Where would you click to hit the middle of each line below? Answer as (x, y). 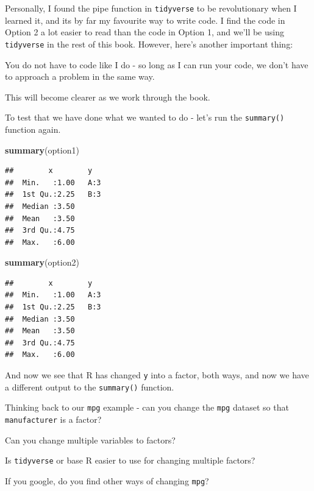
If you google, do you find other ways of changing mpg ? (107, 480)
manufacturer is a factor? (53, 419)
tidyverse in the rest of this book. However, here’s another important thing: (149, 44)
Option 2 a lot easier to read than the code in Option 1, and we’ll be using (145, 32)
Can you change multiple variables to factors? (90, 440)
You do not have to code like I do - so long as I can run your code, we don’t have (157, 64)
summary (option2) (42, 262)
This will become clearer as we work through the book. (108, 97)
